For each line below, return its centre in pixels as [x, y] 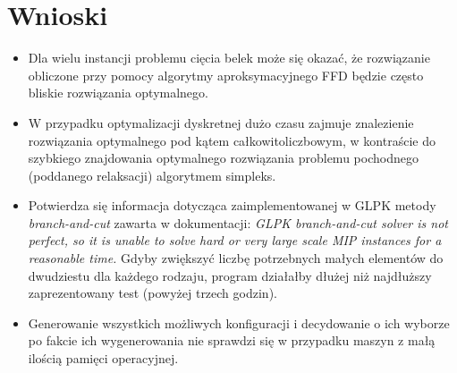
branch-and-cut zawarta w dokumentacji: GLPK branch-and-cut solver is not [238, 222]
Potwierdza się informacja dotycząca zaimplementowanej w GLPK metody [232, 205]
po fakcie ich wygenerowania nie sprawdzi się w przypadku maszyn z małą [232, 340]
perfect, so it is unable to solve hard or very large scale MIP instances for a [235, 240]
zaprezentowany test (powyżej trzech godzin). [152, 293]
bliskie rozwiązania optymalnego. [118, 93]
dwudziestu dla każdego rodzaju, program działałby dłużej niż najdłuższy [230, 275]
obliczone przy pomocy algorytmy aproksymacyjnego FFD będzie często [226, 75]
